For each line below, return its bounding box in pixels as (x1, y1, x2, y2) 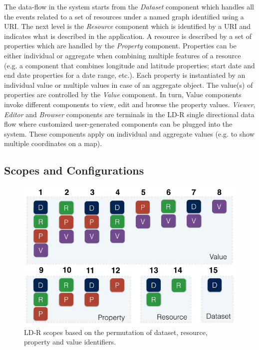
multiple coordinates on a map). (4, 138, 102, 149)
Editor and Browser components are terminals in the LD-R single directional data (4, 109, 255, 119)
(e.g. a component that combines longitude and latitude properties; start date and (4, 60, 255, 70)
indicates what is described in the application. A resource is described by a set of (4, 30, 252, 41)
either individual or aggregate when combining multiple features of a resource (4, 50, 241, 60)
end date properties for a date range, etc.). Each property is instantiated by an (4, 70, 246, 80)
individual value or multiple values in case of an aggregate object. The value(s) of (4, 79, 253, 90)
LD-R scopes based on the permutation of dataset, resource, (24, 327, 208, 337)
